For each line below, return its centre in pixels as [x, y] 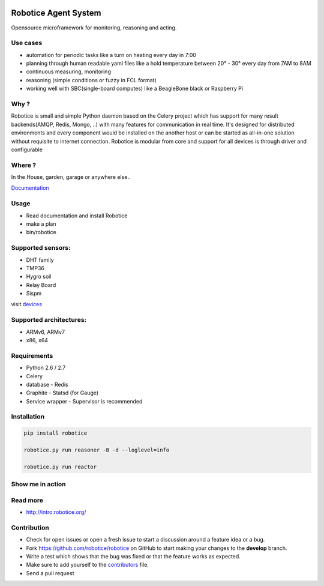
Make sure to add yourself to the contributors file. [88, 565]
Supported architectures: [49, 320]
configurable [27, 150]
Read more [27, 500]
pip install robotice [55, 433]
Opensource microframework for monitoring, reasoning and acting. [94, 28]
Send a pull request [50, 573]
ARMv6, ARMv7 [46, 332]
